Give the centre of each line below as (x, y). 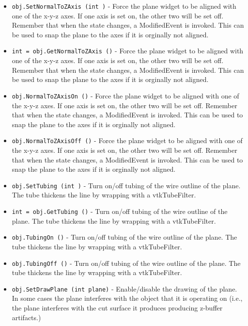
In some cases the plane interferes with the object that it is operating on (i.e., (127, 298)
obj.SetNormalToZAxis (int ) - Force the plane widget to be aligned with (124, 6)
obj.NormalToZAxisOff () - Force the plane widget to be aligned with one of (127, 140)
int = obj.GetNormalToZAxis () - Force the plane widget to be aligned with (128, 51)
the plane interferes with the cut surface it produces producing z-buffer (117, 308)
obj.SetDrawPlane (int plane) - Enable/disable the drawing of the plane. (124, 288)
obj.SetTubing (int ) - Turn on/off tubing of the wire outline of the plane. (126, 185)
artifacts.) (26, 317)
